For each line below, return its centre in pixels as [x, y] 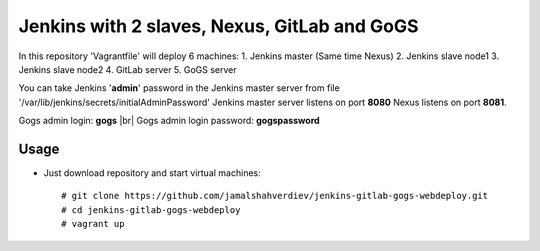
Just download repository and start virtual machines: [152, 173]
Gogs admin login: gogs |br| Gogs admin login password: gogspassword [169, 121]
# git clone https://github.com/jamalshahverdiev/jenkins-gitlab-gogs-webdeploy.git [275, 196]
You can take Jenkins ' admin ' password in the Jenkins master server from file [179, 88]
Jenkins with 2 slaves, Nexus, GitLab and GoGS [218, 26]
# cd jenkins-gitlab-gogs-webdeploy [151, 209]
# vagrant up [93, 224]
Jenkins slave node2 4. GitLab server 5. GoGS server [127, 69]
